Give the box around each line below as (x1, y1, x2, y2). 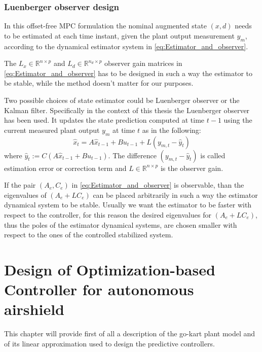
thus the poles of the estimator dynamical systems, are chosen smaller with (4, 219, 237, 230)
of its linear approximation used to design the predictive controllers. (4, 338, 215, 348)
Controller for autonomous (4, 279, 194, 300)
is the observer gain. (160, 162, 223, 173)
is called (200, 150, 226, 160)
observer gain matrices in (104, 58, 182, 68)
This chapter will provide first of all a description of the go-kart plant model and (4, 328, 255, 339)
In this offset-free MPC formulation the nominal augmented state (4, 20, 207, 31)
